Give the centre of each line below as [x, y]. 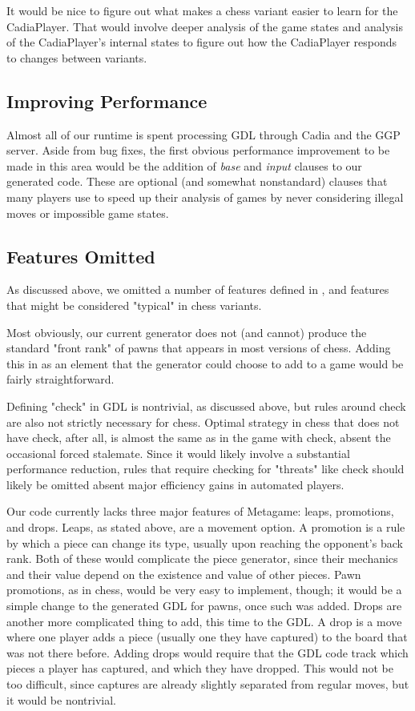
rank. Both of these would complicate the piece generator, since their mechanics [202, 558]
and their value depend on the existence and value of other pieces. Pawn [184, 574]
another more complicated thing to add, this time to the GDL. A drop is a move [204, 621]
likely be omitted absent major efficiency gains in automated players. [175, 484]
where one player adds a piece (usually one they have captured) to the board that [207, 637]
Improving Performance [107, 100]
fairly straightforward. [60, 379]
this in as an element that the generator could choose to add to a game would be [205, 363]
